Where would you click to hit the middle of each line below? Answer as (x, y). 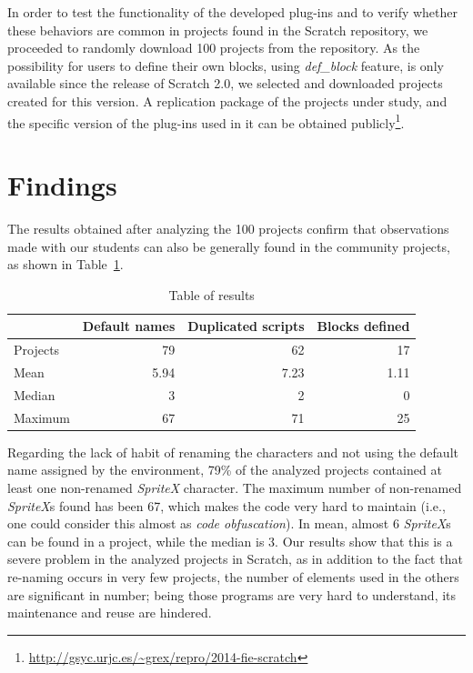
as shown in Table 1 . (65, 264)
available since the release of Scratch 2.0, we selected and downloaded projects (225, 83)
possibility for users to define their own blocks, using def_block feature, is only (226, 65)
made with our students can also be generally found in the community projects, (229, 246)
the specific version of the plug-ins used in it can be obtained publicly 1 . (206, 121)
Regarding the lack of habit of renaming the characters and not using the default (233, 452)
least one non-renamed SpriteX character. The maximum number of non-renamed (235, 487)
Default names (129, 326)
